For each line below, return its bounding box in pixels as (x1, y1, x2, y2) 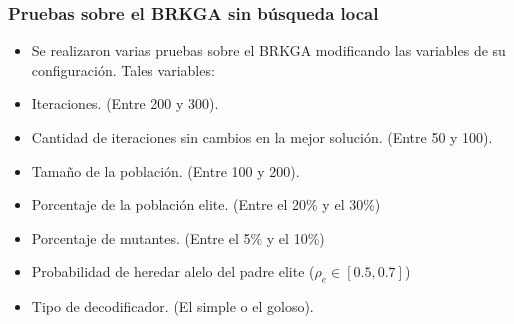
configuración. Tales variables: (31, 59, 215, 80)
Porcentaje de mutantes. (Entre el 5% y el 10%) (31, 227, 325, 248)
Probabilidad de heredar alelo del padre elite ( (31, 261, 315, 282)
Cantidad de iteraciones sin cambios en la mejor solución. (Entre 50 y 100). (31, 127, 493, 147)
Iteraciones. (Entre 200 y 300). (31, 93, 219, 114)
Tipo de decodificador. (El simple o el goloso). (31, 296, 314, 317)
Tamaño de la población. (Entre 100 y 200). (31, 160, 300, 181)
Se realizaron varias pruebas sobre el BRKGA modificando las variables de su (31, 40, 506, 61)
